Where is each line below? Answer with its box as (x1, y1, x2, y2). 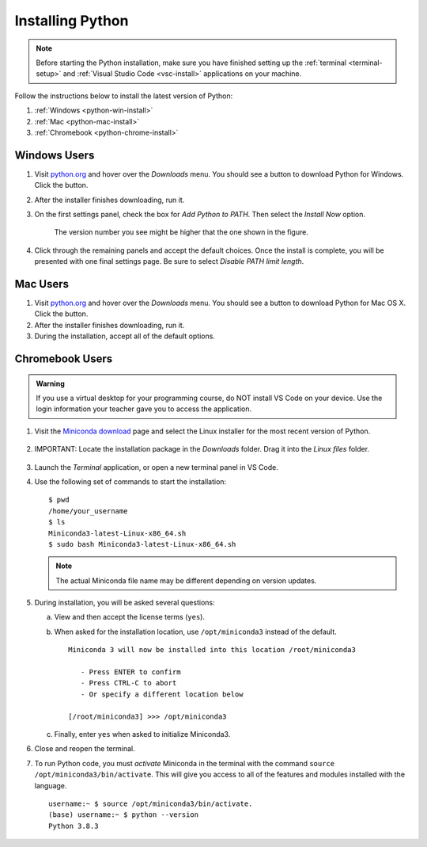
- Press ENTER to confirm (80, 668, 181, 677)
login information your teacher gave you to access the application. (36, 404, 252, 414)
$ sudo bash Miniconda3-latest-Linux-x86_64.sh (48, 540, 236, 548)
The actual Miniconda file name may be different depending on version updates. (55, 575, 317, 586)
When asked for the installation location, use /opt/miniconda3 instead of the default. (54, 627, 338, 636)
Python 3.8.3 (48, 821, 99, 830)
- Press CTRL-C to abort (80, 678, 177, 688)
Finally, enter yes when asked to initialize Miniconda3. (54, 730, 231, 738)
